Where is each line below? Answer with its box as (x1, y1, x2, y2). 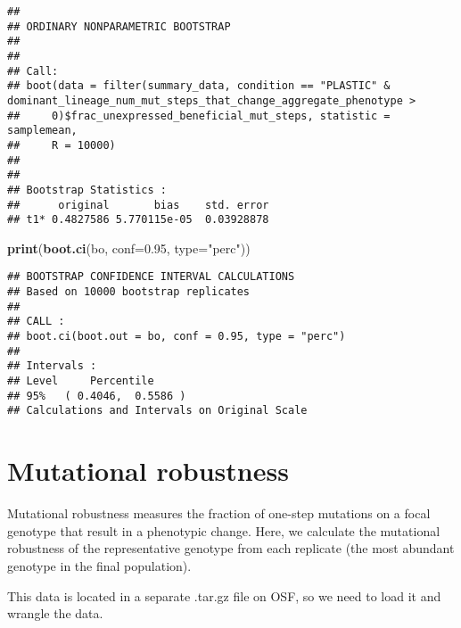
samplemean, (7, 124, 78, 137)
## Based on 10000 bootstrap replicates (7, 285, 251, 299)
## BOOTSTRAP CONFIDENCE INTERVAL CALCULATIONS (7, 270, 295, 284)
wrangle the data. (7, 604, 103, 623)
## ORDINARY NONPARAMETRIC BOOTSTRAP (7, 20, 231, 33)
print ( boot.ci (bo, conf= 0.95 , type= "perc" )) (7, 238, 251, 257)
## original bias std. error (7, 198, 269, 211)
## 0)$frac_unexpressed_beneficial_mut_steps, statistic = (7, 109, 391, 122)
